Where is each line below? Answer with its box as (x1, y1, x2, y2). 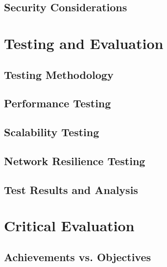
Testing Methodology (4, 67, 114, 82)
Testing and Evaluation (4, 33, 164, 53)
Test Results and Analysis (4, 182, 138, 197)
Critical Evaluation (4, 216, 135, 236)
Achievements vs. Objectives (4, 249, 151, 264)
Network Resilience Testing (4, 153, 145, 168)
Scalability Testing (4, 124, 99, 140)
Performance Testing (4, 96, 111, 111)
